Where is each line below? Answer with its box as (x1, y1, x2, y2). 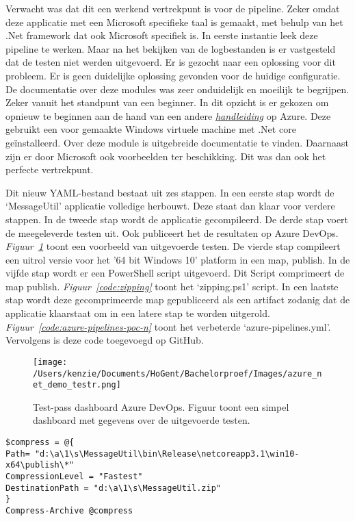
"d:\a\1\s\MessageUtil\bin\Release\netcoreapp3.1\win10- (34, 448, 300, 459)
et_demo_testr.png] (33, 380, 121, 390)
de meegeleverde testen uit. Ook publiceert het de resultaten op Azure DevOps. (5, 225, 339, 240)
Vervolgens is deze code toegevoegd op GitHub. (5, 333, 204, 347)
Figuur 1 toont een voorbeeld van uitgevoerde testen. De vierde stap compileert (5, 239, 341, 253)
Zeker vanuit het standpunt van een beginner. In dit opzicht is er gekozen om (5, 95, 329, 110)
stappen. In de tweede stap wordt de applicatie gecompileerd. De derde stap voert (5, 212, 349, 226)
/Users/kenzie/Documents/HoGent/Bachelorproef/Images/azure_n (33, 368, 322, 379)
